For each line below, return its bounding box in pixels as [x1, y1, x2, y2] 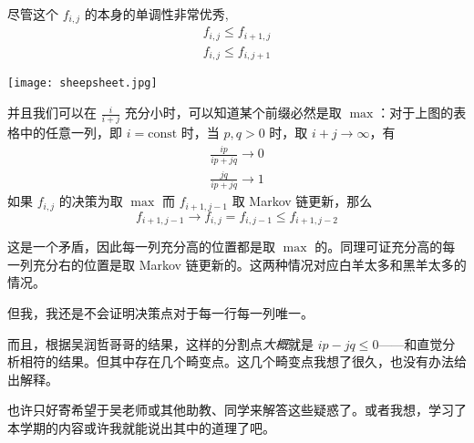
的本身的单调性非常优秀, [84, 5, 229, 23]
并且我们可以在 [7, 103, 97, 122]
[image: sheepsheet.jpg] [7, 77, 158, 90]
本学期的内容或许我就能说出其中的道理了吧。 [7, 417, 275, 437]
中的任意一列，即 [19, 123, 122, 142]
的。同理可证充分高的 [314, 237, 443, 256]
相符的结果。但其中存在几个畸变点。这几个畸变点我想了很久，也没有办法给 [19, 352, 467, 371]
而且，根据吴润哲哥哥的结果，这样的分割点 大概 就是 [7, 334, 314, 353]
